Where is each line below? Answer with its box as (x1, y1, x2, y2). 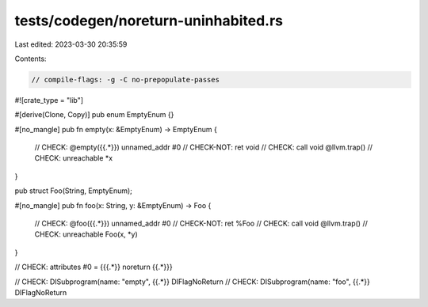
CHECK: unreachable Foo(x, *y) (34, 229, 138, 239)
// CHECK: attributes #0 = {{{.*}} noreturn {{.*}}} (14, 262, 174, 272)
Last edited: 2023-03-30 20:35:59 (14, 40, 128, 49)
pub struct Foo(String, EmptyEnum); (14, 186, 132, 195)
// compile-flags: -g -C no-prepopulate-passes (31, 75, 220, 84)
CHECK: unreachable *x (34, 153, 113, 163)
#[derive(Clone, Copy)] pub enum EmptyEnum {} (14, 110, 174, 119)
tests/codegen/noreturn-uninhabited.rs (14, 12, 283, 29)
